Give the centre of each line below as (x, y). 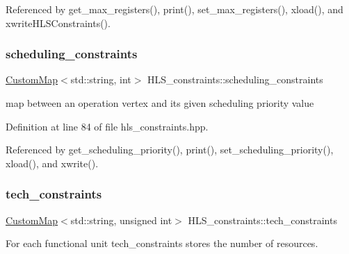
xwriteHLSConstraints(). (58, 23)
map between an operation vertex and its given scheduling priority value (160, 103)
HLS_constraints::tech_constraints (262, 220)
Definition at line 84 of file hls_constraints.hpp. (107, 126)
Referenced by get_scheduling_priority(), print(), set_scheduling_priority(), (170, 150)
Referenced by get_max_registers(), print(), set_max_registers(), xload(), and (174, 9)
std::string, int (101, 79)
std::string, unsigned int (121, 220)
